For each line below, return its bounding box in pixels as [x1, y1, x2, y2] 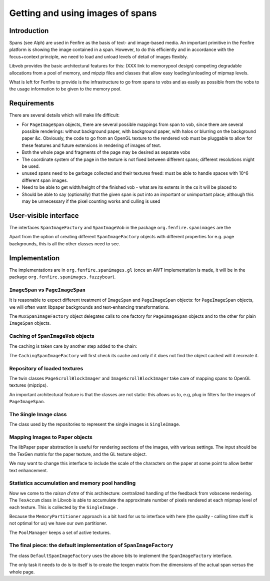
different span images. [21, 177, 68, 183]
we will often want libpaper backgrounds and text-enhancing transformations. [9, 304, 169, 310]
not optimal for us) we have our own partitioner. [9, 520, 107, 527]
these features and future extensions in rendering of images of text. [21, 142, 161, 148]
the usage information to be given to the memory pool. [9, 86, 122, 92]
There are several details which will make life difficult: [9, 112, 120, 118]
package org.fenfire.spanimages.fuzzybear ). [9, 274, 116, 280]
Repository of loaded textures [9, 365, 83, 372]
